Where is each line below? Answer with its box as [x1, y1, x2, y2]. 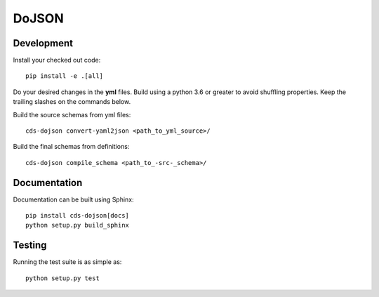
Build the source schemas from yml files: [13, 110, 131, 119]
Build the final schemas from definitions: [13, 143, 130, 151]
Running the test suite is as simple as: [13, 258, 122, 266]
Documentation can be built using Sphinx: [13, 195, 134, 204]
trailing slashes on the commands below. [13, 98, 131, 106]
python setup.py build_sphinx [25, 221, 130, 230]
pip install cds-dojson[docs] [25, 211, 130, 220]
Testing [13, 239, 47, 251]
